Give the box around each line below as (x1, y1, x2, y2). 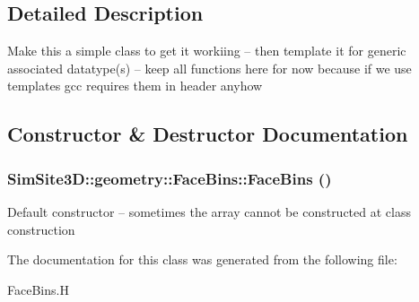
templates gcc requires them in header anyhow (7, 76, 263, 95)
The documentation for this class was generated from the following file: (7, 250, 397, 269)
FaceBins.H (7, 280, 69, 298)
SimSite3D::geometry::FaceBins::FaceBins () (7, 167, 332, 189)
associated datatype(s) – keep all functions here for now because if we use (7, 58, 412, 77)
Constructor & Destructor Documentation (7, 120, 408, 148)
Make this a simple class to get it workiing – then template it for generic (7, 41, 406, 60)
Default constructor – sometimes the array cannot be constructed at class (7, 202, 411, 220)
